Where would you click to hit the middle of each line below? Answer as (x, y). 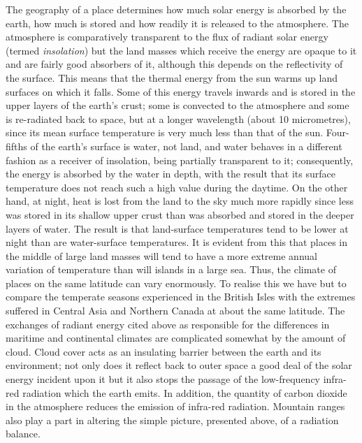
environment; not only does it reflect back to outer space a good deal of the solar (179, 365)
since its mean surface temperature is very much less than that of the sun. (165, 132)
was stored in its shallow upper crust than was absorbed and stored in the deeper (180, 214)
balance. (23, 434)
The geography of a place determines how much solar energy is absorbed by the (176, 9)
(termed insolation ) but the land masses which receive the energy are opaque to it (181, 50)
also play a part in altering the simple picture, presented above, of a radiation (172, 420)
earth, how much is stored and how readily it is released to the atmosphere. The (177, 23)
